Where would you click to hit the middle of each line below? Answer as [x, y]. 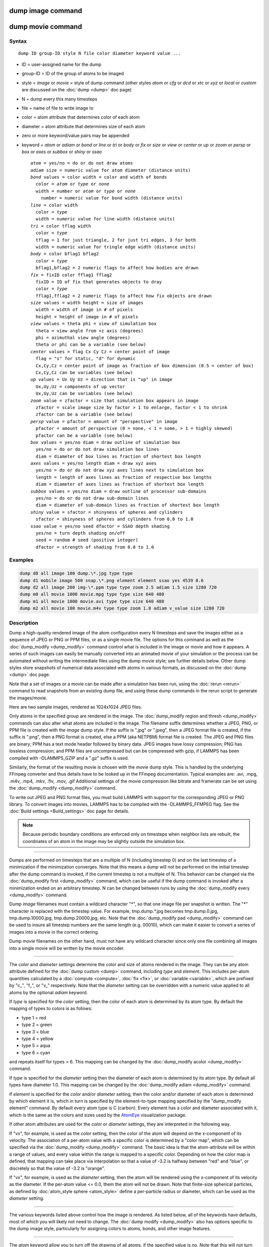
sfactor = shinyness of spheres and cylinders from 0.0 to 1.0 [115, 519]
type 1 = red [34, 1018]
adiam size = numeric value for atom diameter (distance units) [111, 170]
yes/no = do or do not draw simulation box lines [97, 449]
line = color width [54, 205]
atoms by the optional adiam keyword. [49, 992]
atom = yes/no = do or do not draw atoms [82, 163]
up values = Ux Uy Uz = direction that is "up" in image [102, 380]
